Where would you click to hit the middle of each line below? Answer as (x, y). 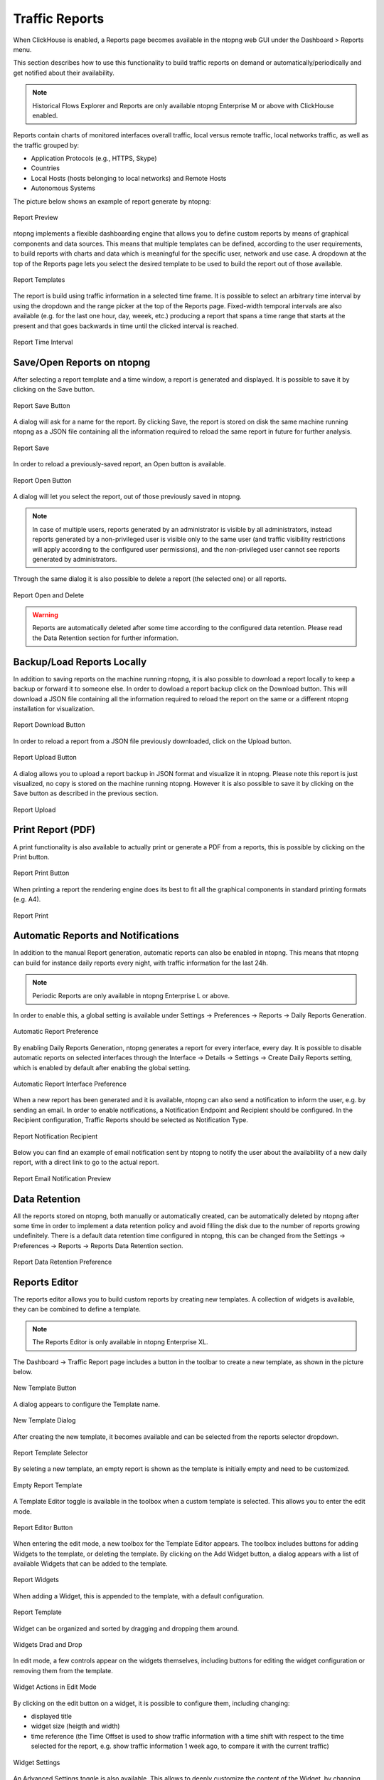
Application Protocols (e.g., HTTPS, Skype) (94, 158)
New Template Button (45, 1388)
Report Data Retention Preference (63, 1262)
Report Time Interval (43, 342)
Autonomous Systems (63, 188)
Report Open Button (42, 480)
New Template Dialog (44, 1420)
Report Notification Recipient (55, 1136)
